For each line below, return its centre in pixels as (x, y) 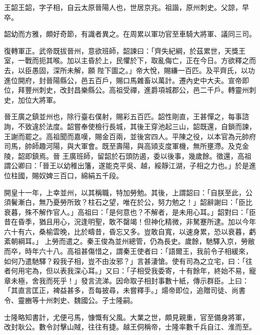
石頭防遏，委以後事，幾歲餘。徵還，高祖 (185, 155)
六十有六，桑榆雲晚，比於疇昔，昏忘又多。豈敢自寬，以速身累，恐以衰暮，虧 (130, 231)
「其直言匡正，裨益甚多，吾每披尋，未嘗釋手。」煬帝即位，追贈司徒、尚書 (125, 290)
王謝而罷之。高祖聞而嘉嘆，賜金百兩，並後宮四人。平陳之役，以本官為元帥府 (130, 136)
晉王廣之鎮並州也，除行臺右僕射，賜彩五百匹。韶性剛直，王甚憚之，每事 (123, 116)
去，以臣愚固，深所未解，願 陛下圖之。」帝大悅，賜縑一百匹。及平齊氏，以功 (129, 70)
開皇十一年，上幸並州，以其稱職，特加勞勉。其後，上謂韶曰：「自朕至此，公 (128, 192)
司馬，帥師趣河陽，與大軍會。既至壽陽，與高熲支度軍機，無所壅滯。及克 (123, 146)
